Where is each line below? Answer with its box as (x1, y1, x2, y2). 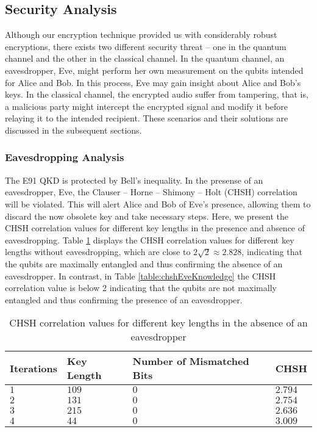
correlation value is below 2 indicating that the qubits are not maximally (5, 281, 277, 294)
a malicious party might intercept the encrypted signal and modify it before (5, 99, 288, 112)
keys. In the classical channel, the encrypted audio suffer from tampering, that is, (5, 88, 308, 101)
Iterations (10, 361, 58, 375)
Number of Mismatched (132, 354, 249, 369)
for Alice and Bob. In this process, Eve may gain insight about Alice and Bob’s (5, 76, 301, 88)
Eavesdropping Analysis (5, 149, 124, 165)
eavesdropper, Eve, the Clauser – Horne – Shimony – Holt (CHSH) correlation (5, 185, 297, 198)
